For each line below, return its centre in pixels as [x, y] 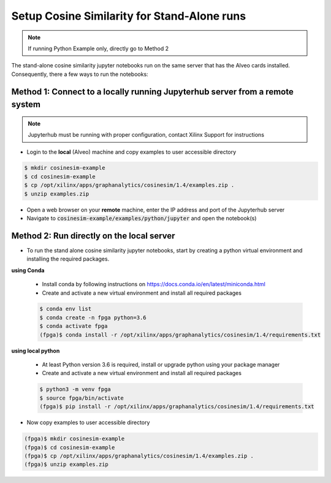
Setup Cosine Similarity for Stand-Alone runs [129, 16]
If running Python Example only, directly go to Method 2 [98, 48]
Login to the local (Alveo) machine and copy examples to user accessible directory [131, 152]
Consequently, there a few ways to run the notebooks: [80, 74]
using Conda [28, 270]
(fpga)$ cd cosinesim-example [70, 447]
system [26, 105]
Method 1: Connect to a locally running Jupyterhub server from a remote [152, 92]
